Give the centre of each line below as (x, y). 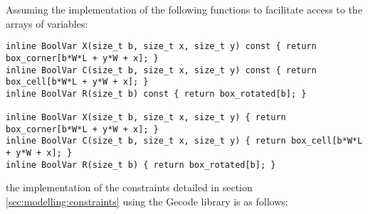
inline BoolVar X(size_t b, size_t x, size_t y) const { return (161, 47)
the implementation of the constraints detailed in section (129, 187)
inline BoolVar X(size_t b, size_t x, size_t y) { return (146, 118)
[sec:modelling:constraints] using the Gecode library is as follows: (147, 201)
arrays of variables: (47, 23)
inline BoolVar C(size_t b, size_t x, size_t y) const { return (161, 70)
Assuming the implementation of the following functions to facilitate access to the (184, 9)
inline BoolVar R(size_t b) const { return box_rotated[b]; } (156, 93)
